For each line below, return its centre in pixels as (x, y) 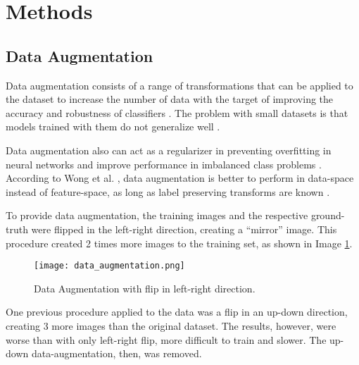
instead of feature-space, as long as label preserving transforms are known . (168, 191)
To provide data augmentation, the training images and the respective (157, 215)
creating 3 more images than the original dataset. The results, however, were (171, 325)
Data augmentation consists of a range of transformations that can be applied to (179, 85)
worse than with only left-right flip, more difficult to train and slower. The (166, 339)
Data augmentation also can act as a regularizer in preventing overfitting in (169, 150)
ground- (328, 215)
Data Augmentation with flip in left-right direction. (145, 288)
